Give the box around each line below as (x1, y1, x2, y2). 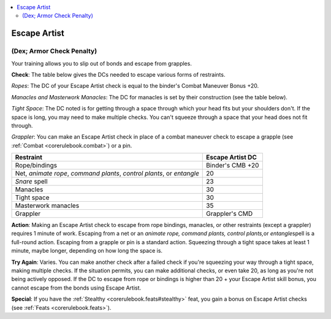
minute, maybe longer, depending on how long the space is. (11, 247, 162, 255)
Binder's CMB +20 (206, 161, 259, 170)
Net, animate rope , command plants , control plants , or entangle (15, 169, 199, 178)
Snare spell (15, 177, 48, 186)
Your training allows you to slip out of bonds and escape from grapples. (11, 60, 192, 67)
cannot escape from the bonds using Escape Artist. (11, 284, 142, 291)
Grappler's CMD (206, 209, 253, 218)
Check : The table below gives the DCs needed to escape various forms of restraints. (11, 71, 226, 78)
